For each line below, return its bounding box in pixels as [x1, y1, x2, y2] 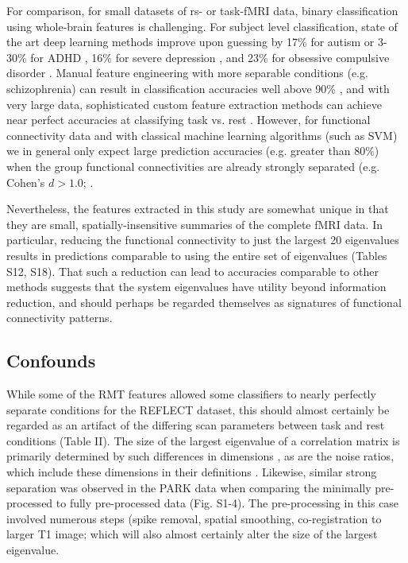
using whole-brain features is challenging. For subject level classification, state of [6, 17, 398, 34]
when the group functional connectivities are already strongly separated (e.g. [6, 157, 380, 174]
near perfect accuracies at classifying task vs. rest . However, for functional [6, 111, 371, 128]
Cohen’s [6, 173, 45, 190]
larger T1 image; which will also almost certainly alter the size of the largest [6, 526, 378, 542]
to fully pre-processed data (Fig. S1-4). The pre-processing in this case [56, 495, 399, 511]
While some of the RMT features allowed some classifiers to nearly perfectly [6, 386, 376, 402]
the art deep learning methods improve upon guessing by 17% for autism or [6, 33, 375, 50]
